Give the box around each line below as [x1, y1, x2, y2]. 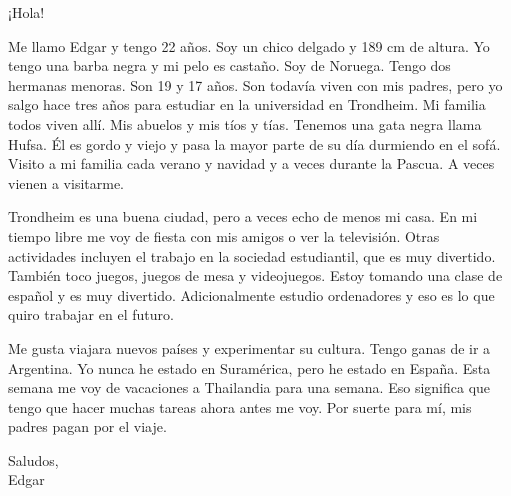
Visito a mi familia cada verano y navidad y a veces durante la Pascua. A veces [8, 153, 495, 174]
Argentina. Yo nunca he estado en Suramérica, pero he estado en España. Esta [8, 357, 491, 378]
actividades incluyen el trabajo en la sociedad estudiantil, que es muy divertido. [8, 245, 496, 266]
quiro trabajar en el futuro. [8, 304, 174, 325]
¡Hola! [8, 2, 45, 22]
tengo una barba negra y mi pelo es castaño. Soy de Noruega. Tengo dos [8, 55, 451, 76]
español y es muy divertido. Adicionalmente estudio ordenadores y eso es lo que [8, 284, 495, 305]
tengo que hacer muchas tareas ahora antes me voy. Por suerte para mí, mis [8, 396, 472, 417]
